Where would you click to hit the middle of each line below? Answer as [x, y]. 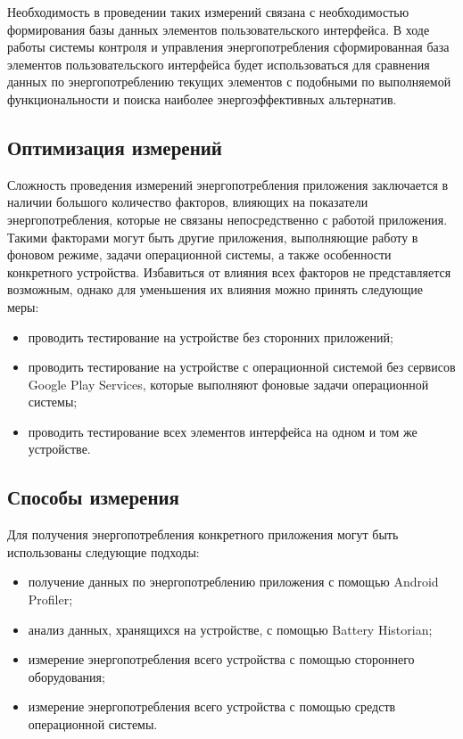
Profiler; [50, 599]
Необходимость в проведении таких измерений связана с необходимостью [208, 12]
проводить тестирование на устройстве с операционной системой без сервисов [242, 367]
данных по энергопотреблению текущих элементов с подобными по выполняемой [229, 82]
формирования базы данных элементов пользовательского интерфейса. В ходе [219, 29]
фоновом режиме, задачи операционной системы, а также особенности [199, 255]
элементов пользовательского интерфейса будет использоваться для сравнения [219, 64]
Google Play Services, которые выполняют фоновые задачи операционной [228, 384]
